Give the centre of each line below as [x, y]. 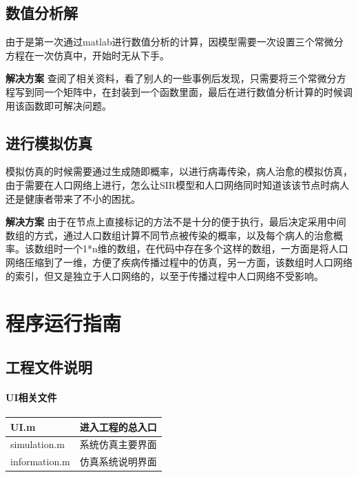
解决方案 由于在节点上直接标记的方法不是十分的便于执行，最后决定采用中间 [176, 222]
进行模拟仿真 [49, 142]
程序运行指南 [64, 323]
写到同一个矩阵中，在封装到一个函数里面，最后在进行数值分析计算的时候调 [183, 91]
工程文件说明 [49, 366]
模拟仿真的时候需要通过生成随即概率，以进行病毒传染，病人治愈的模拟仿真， [179, 171]
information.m [40, 461]
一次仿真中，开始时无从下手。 [102, 55]
